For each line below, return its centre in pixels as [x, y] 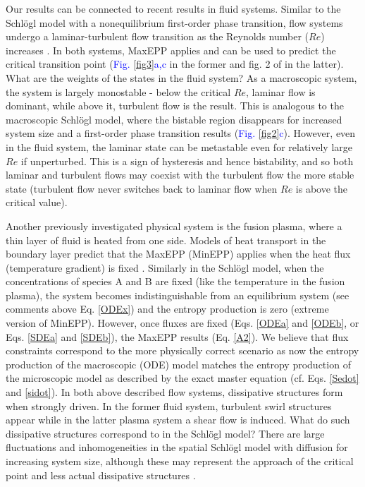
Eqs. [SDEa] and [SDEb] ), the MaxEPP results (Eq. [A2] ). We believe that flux [177, 336]
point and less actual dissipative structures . [101, 475]
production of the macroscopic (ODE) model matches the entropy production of [178, 364]
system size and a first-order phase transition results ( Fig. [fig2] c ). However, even [181, 133]
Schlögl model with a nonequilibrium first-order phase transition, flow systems [174, 22]
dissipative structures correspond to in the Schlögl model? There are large [165, 433]
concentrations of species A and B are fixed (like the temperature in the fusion [175, 281]
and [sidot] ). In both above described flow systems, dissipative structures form [174, 392]
